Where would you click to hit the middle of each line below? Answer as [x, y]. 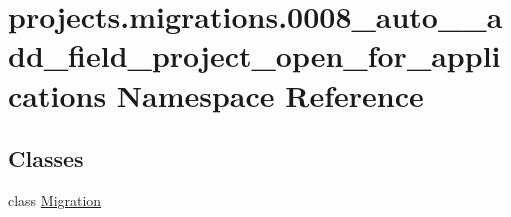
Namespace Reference [270, 94]
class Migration [55, 199]
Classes [46, 158]
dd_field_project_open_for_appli [254, 55]
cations [57, 94]
